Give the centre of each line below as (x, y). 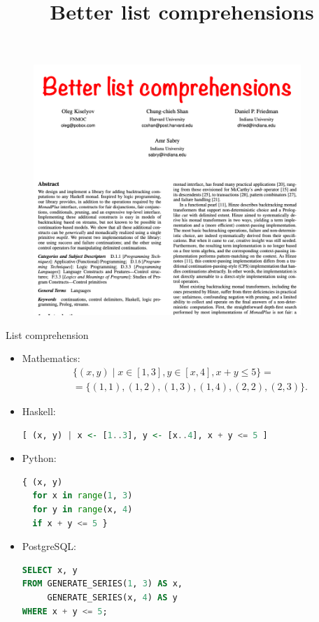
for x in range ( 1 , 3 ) (83, 496)
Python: (39, 458)
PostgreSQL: (49, 546)
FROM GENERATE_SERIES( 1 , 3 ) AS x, (102, 584)
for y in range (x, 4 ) (83, 510)
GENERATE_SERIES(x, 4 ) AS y (112, 598)
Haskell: (39, 411)
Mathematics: (51, 358)
